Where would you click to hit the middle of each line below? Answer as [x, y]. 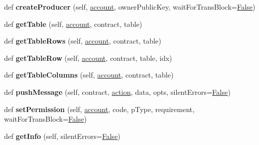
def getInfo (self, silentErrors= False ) [62, 136]
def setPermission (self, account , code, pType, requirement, [99, 109]
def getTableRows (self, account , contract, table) [83, 41]
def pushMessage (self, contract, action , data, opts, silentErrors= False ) [117, 92]
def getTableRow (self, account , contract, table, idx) [88, 58]
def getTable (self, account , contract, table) [73, 24]
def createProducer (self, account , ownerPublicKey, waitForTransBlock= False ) [130, 7]
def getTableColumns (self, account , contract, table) [89, 75]
